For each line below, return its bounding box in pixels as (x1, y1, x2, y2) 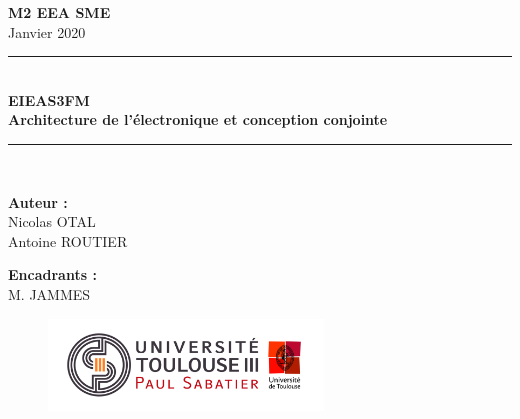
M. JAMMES (8, 283, 91, 304)
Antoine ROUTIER (8, 230, 128, 251)
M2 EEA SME (8, 2, 111, 22)
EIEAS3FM (8, 89, 90, 110)
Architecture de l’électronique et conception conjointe (8, 109, 388, 130)
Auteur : (8, 191, 68, 212)
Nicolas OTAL (8, 211, 96, 232)
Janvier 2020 (8, 21, 86, 42)
